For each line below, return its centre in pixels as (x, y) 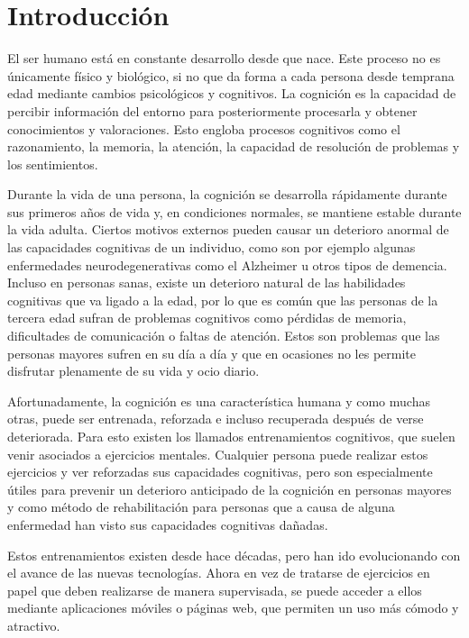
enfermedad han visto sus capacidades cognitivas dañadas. (168, 524)
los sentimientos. (53, 164)
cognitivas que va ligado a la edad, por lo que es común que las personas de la (223, 300)
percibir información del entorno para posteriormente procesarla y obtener (212, 110)
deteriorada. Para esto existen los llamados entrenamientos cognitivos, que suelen (231, 436)
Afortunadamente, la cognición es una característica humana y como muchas (219, 401)
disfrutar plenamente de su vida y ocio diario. (133, 371)
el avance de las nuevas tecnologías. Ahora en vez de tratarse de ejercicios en (219, 573)
